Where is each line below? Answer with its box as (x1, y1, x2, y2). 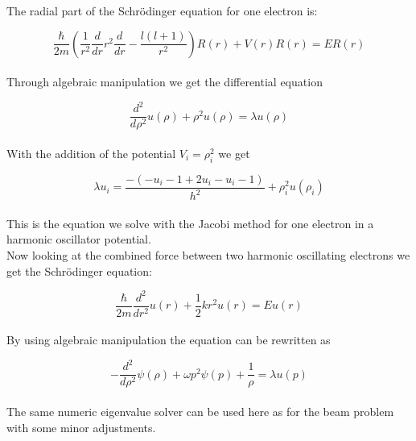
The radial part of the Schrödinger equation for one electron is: (6, 2, 318, 19)
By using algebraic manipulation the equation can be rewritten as (6, 331, 331, 348)
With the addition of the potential (6, 144, 176, 161)
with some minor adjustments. (6, 418, 156, 435)
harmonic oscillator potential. (6, 231, 151, 248)
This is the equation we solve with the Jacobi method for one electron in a (6, 214, 374, 231)
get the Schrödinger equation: (6, 262, 152, 279)
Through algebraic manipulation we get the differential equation (6, 73, 323, 90)
